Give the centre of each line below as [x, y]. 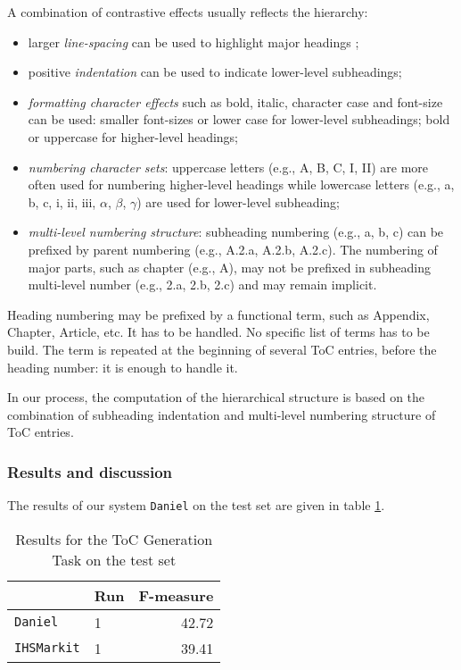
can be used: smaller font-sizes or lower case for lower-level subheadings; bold [239, 119]
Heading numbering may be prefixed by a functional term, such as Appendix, [218, 314]
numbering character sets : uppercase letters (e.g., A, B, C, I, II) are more [228, 167]
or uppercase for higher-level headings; [133, 136]
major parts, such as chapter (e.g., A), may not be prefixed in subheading [230, 267]
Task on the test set [114, 559]
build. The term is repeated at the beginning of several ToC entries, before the [222, 349]
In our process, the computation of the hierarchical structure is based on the [216, 397]
